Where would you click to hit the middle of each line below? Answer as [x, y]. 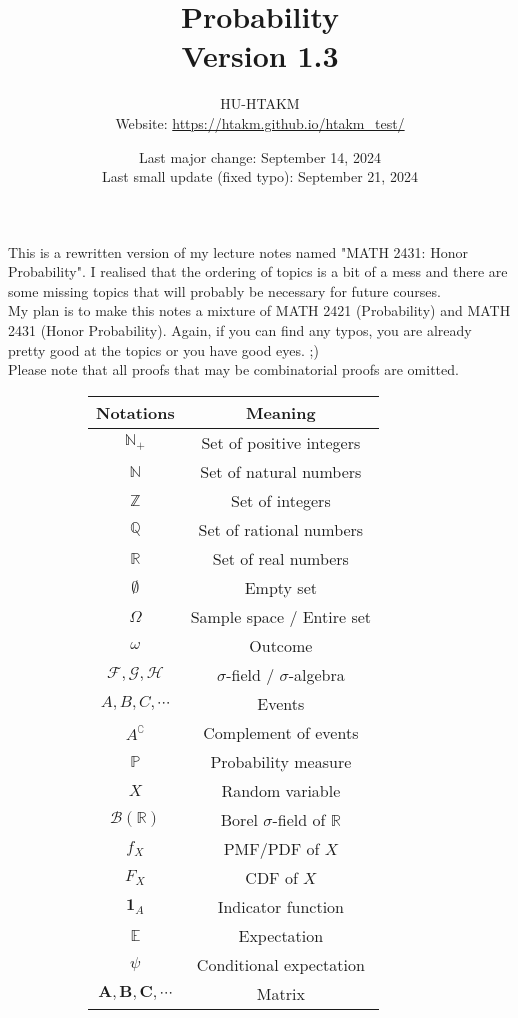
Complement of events [281, 732]
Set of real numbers [280, 558]
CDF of [271, 877]
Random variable [281, 790]
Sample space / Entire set [281, 616]
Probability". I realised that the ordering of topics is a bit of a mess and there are [258, 271]
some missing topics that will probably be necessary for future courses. [224, 290]
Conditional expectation [280, 964]
